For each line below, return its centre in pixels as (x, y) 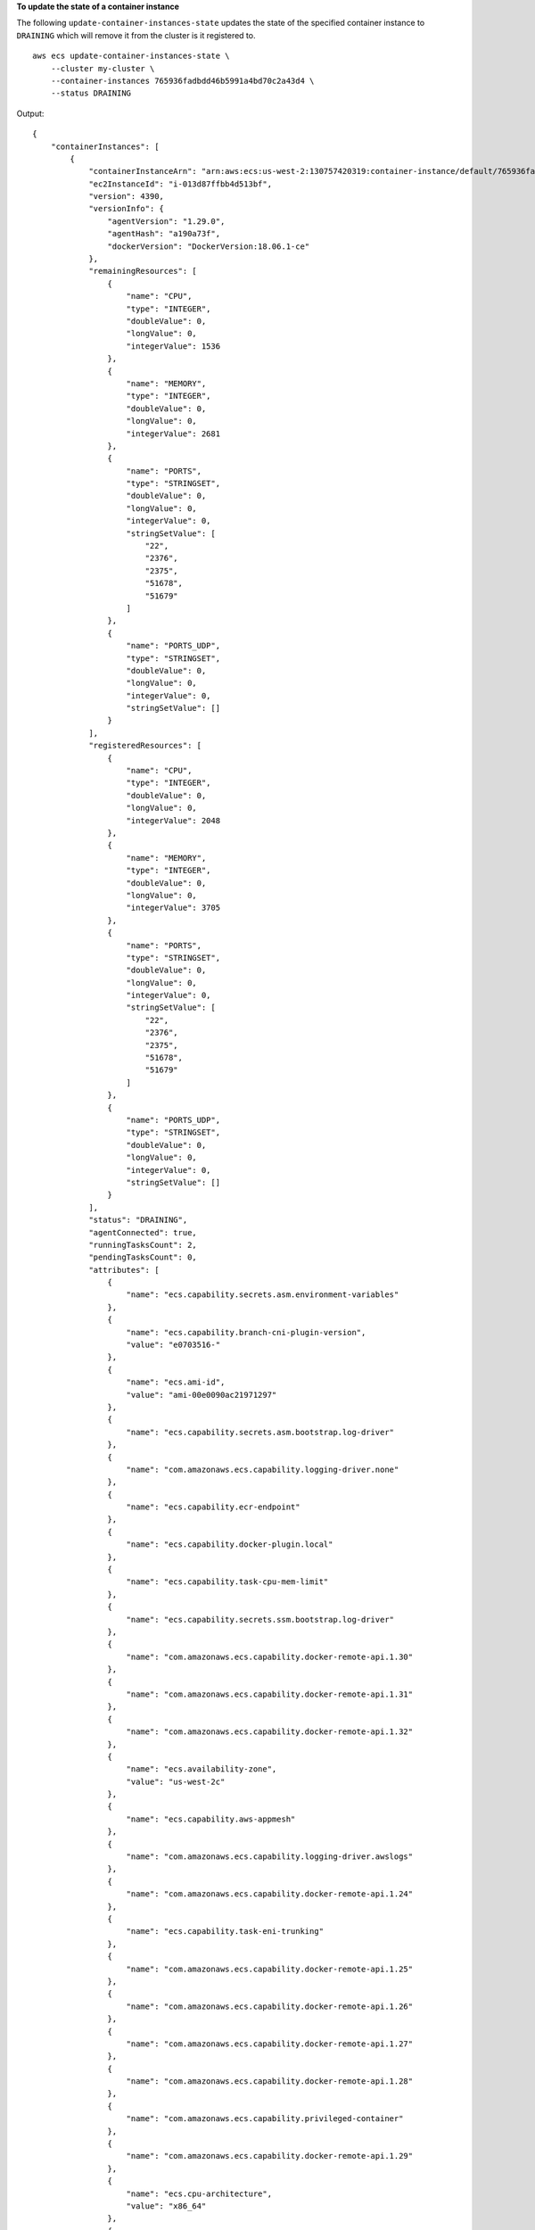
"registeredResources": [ (145, 746)
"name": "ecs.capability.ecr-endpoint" (213, 1507)
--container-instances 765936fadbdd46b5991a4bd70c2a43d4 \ (182, 81)
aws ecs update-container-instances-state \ (132, 56)
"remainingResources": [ (143, 271)
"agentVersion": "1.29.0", (166, 221)
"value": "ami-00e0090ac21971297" (202, 1395)
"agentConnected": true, (143, 1232)
